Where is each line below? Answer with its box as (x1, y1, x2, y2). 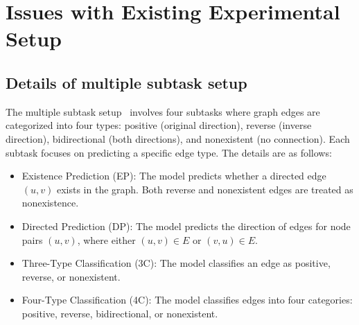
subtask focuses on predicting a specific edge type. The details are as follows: (6, 145, 332, 159)
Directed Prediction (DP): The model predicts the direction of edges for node (21, 218, 351, 233)
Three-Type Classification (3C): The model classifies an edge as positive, (21, 256, 331, 270)
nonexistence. (21, 195, 79, 210)
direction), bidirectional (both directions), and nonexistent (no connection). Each (6, 131, 350, 146)
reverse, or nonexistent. (21, 269, 121, 283)
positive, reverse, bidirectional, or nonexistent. (21, 306, 218, 320)
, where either (77, 232, 136, 247)
